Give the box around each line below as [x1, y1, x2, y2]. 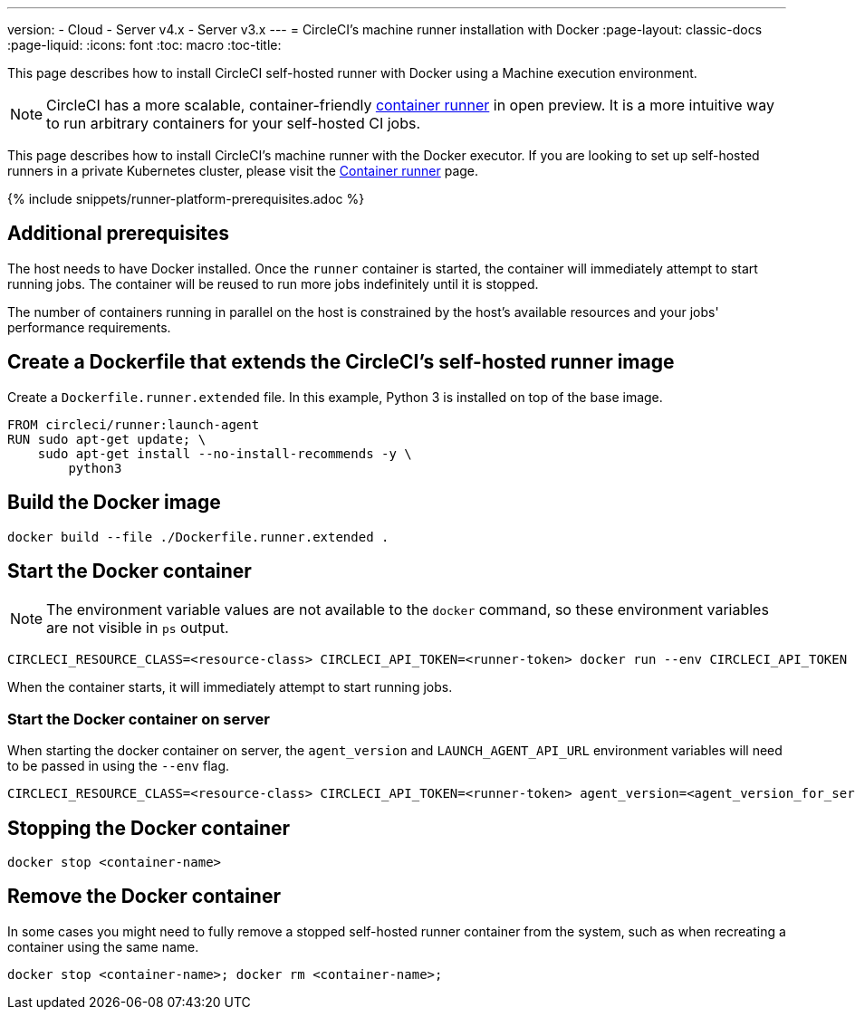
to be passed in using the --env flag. [7, 758, 230, 774]
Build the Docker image [7, 491, 221, 514]
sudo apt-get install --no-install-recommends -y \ [37, 446, 412, 461]
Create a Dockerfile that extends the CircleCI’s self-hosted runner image [7, 350, 675, 374]
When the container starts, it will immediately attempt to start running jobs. [7, 679, 453, 696]
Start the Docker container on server [7, 709, 270, 728]
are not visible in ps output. [46, 619, 229, 638]
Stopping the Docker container [7, 816, 291, 840]
